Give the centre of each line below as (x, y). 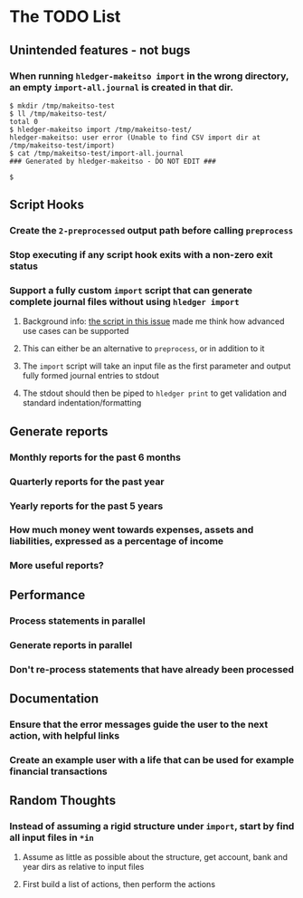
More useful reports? (57, 566)
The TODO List (65, 17)
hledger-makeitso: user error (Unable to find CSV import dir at (135, 138)
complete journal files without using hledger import (124, 302)
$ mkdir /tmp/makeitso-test (62, 106)
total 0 (24, 121)
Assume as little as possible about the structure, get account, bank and (155, 857)
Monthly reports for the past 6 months (95, 457)
